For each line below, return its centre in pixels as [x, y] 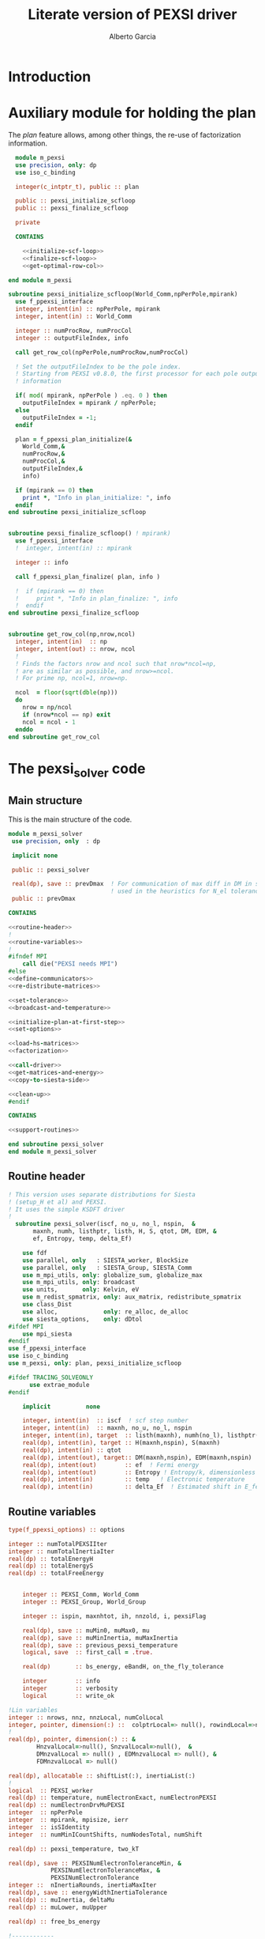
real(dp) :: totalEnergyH [50, 1559]
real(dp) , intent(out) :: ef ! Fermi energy [111, 1465]
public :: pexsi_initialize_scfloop [75, 201]
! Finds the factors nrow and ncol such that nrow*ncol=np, [116, 663]
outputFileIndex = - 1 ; [60, 418]
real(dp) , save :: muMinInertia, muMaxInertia [100, 1638]
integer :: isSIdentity [49, 1827]
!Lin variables [33, 1710]
